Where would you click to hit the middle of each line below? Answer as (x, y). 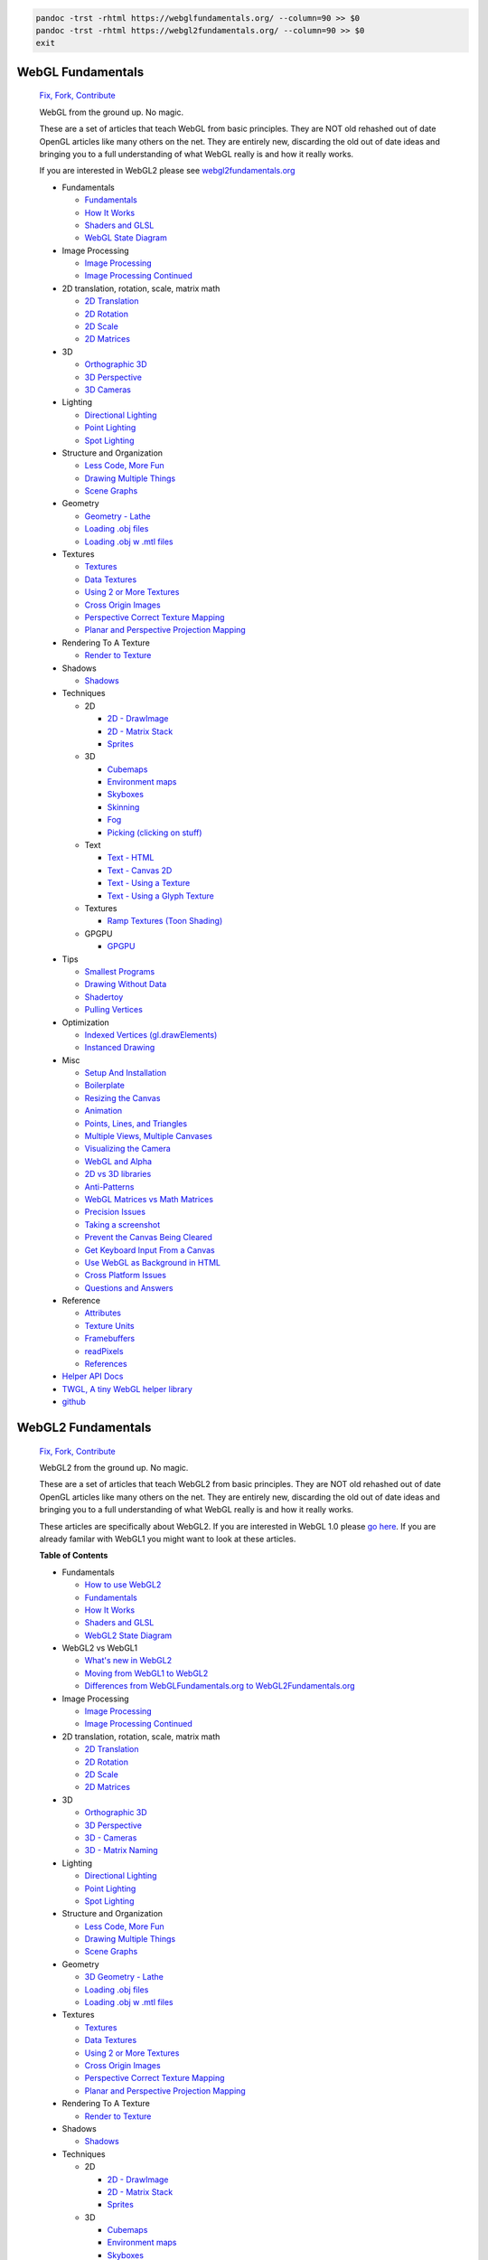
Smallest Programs (120, 971)
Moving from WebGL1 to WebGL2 (146, 1673)
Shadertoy (104, 997)
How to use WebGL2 (123, 1585)
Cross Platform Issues (126, 1276)
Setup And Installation (126, 1073)
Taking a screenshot (122, 1224)
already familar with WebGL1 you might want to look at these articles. (168, 1539)
